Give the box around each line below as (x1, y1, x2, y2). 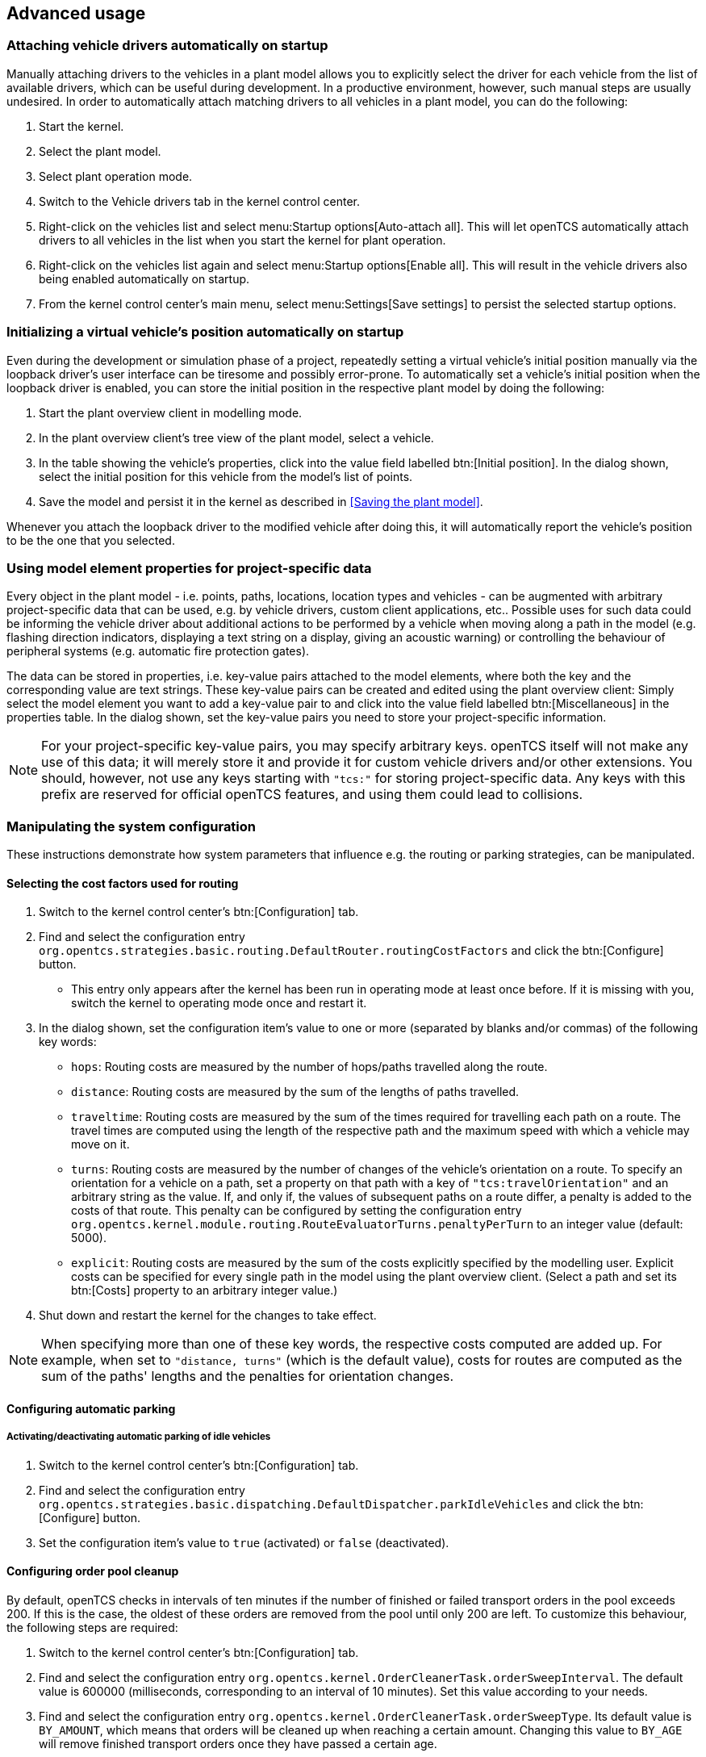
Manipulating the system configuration (6, 818, 257, 835)
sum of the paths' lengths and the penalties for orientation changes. (41, 1368, 454, 1385)
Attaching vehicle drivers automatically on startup (6, 37, 328, 54)
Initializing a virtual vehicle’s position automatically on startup (6, 324, 404, 341)
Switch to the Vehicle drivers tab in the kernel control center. (39, 194, 361, 208)
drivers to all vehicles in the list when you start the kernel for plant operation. (39, 232, 446, 247)
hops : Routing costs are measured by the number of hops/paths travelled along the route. (71, 1060, 548, 1074)
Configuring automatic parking (6, 1401, 176, 1416)
